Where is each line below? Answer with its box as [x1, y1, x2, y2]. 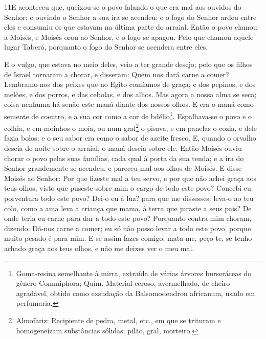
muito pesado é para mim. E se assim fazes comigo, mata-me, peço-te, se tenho [4, 233, 252, 243]
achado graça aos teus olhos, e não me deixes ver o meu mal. [4, 242, 194, 253]
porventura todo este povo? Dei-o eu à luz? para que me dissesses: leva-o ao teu [4, 193, 254, 203]
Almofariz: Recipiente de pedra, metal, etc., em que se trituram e [16, 314, 221, 325]
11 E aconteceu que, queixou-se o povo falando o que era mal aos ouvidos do [4, 2, 241, 12]
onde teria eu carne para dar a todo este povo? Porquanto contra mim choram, [4, 213, 252, 223]
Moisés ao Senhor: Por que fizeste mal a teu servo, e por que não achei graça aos [4, 172, 257, 183]
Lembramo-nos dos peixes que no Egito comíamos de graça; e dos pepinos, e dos [4, 79, 256, 89]
